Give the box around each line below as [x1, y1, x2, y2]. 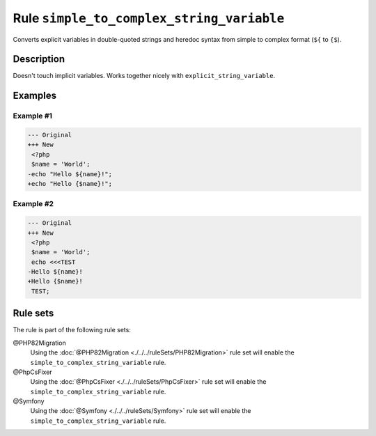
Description [13, 53, 65, 65]
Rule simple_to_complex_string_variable [13, 10, 285, 26]
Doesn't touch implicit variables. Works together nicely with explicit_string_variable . [13, 72, 275, 80]
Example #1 [13, 111, 52, 121]
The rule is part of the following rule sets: [13, 326, 132, 334]
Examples [13, 90, 57, 102]
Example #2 [13, 199, 54, 209]
